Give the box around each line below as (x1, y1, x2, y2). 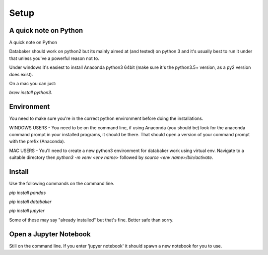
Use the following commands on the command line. (9, 181, 114, 187)
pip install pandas (9, 190, 46, 196)
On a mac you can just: (9, 81, 57, 87)
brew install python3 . (9, 90, 53, 96)
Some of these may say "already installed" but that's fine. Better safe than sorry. (9, 217, 174, 223)
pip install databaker (9, 199, 52, 204)
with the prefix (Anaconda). (9, 139, 66, 145)
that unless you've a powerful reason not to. (9, 55, 99, 61)
